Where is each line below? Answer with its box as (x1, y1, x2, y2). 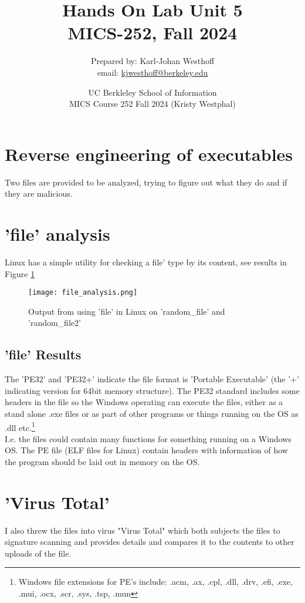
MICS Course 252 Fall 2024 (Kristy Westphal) (69, 97, 236, 110)
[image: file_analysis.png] (28, 288, 138, 297)
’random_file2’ (28, 316, 81, 329)
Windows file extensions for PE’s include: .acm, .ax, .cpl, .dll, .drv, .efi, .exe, (18, 575, 293, 588)
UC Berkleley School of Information (88, 86, 217, 98)
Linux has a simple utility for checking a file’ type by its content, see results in (5, 255, 287, 268)
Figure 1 (5, 267, 35, 279)
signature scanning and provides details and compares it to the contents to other (5, 535, 294, 548)
